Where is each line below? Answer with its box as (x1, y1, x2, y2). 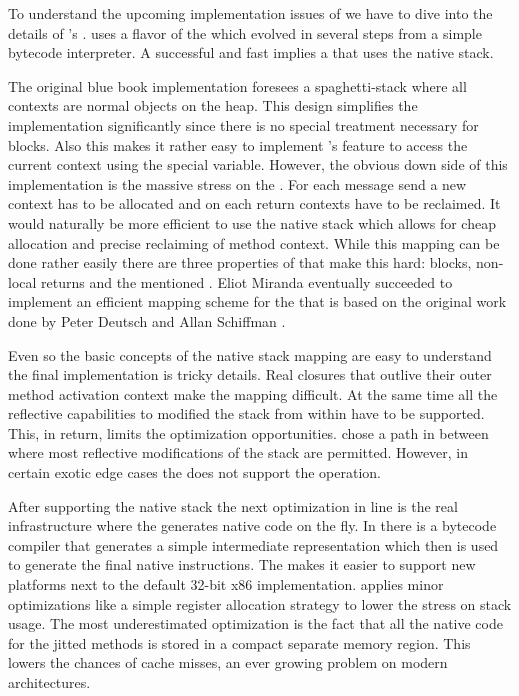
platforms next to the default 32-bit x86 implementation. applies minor (8, 574, 444, 595)
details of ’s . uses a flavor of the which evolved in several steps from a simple (8, 22, 482, 43)
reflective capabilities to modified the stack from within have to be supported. (8, 403, 485, 424)
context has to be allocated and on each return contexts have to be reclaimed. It (8, 193, 501, 214)
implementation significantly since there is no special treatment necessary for (8, 114, 479, 135)
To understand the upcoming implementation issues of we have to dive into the (8, 3, 493, 23)
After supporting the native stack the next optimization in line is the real (8, 495, 458, 516)
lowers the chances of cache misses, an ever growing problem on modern (8, 652, 448, 673)
